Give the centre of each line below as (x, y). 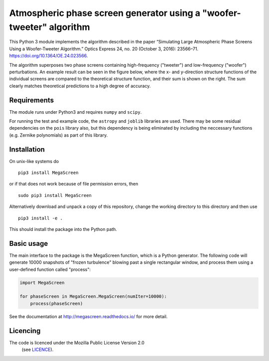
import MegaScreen (42, 282)
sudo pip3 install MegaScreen (55, 195)
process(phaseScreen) (57, 303)
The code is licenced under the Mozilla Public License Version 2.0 (77, 343)
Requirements (32, 100)
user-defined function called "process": (50, 269)
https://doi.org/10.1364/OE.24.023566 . (49, 56)
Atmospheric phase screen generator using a (105, 13)
